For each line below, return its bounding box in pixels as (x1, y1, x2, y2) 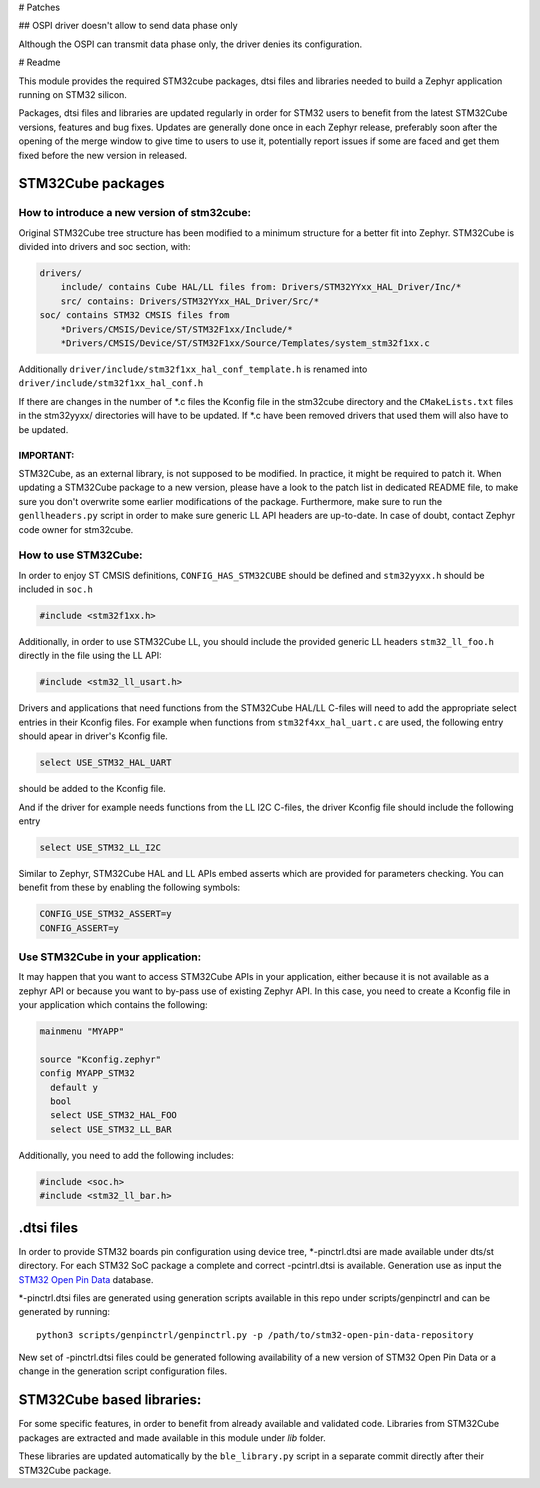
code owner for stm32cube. (18, 523, 134, 535)
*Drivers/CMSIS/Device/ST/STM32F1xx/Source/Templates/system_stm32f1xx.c (60, 338, 430, 349)
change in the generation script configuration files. (18, 1365, 228, 1377)
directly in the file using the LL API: (18, 650, 162, 662)
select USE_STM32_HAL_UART (39, 757, 172, 769)
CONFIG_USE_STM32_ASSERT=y (39, 908, 172, 920)
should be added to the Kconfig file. (18, 783, 167, 795)
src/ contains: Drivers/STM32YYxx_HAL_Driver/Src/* (60, 295, 320, 307)
